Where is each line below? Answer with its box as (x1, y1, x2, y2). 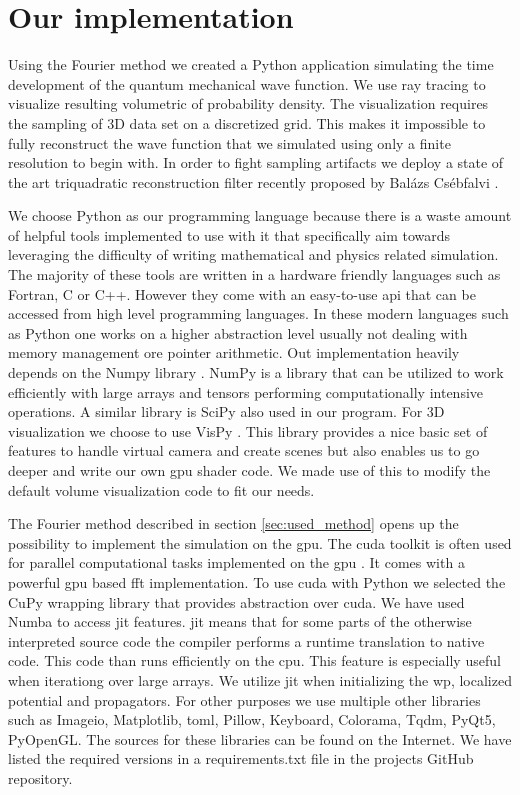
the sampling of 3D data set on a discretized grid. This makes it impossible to (8, 112, 486, 133)
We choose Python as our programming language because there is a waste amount (8, 205, 512, 226)
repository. (8, 767, 73, 788)
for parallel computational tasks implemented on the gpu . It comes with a (8, 552, 465, 573)
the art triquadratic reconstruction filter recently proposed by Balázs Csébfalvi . (8, 171, 499, 192)
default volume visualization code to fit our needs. (8, 479, 315, 500)
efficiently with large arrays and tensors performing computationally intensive (8, 381, 484, 402)
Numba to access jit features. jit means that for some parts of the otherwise (8, 611, 472, 632)
